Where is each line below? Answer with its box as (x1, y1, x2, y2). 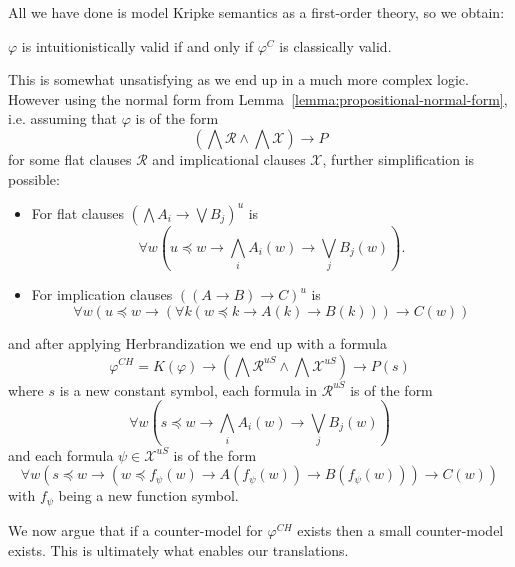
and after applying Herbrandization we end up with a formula (8, 332, 387, 353)
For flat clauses (31, 202, 124, 223)
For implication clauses (31, 284, 173, 305)
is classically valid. (279, 35, 392, 56)
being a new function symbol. (58, 485, 239, 506)
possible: (8, 168, 60, 189)
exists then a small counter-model (297, 519, 504, 540)
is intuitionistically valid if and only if (21, 35, 254, 56)
